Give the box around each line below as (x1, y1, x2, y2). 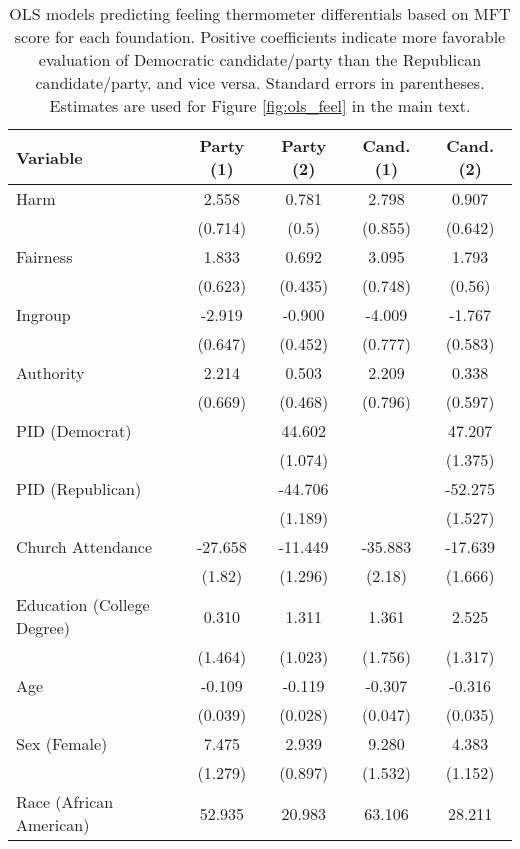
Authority (16, 361, 85, 384)
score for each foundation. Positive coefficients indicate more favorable (14, 25, 506, 48)
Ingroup (16, 303, 71, 326)
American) (16, 813, 90, 836)
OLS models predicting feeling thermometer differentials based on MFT (9, 2, 511, 25)
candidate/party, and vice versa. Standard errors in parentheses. (35, 71, 485, 94)
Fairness (16, 245, 73, 268)
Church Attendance (16, 535, 153, 558)
